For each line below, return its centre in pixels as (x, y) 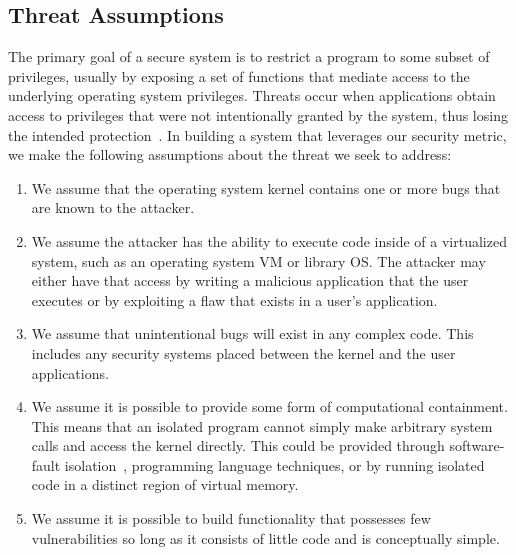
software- (477, 445)
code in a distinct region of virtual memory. (165, 484)
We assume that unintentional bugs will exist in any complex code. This (252, 333)
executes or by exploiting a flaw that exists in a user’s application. (234, 299)
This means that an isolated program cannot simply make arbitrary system (262, 425)
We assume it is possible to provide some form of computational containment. (269, 406)
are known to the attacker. (113, 207)
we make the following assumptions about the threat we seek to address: (230, 154)
